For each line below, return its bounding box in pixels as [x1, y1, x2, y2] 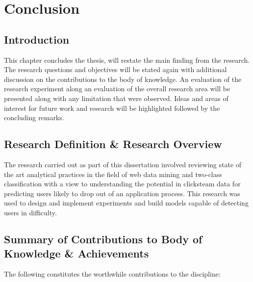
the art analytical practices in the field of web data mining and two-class [4, 169, 222, 179]
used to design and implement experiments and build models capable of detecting [4, 198, 249, 208]
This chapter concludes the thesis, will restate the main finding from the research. [4, 54, 250, 65]
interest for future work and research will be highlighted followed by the [4, 103, 220, 113]
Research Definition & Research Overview [4, 136, 222, 152]
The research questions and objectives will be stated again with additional [4, 64, 227, 75]
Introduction [4, 31, 70, 47]
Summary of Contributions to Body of [4, 231, 202, 246]
